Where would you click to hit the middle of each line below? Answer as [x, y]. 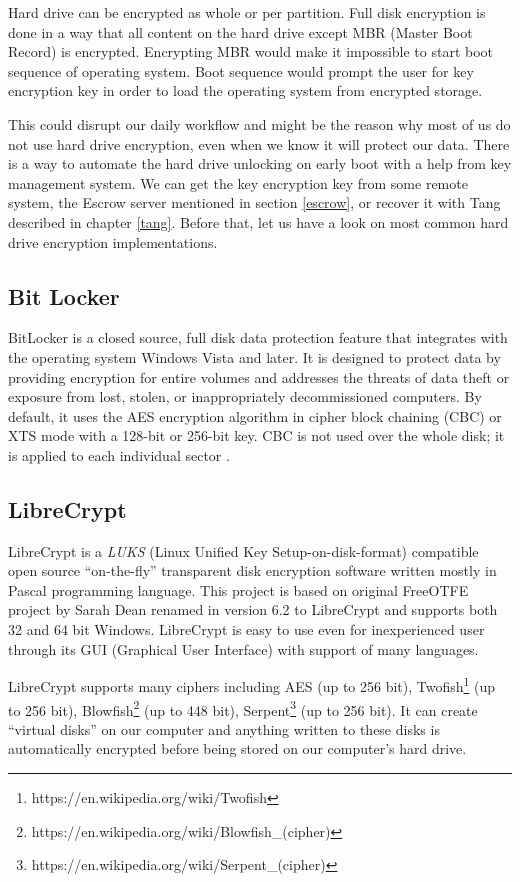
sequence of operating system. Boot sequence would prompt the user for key [241, 70]
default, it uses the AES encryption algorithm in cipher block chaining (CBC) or [255, 415]
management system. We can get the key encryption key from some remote [238, 182]
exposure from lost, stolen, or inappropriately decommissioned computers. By [245, 396]
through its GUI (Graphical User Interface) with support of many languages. [243, 648]
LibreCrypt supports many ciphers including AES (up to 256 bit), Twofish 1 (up [252, 684]
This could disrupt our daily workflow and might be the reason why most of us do [259, 123]
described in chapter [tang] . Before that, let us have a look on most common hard [258, 221]
